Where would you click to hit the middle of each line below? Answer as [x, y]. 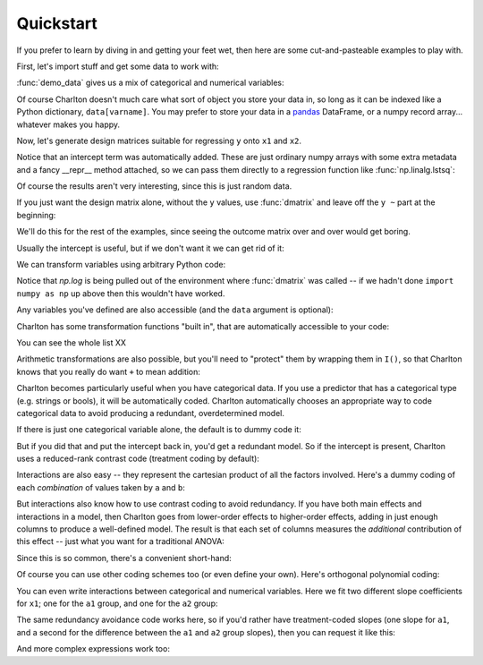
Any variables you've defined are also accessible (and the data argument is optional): [175, 310]
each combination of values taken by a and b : [101, 487]
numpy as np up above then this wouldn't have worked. [121, 293]
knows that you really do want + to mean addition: [109, 371]
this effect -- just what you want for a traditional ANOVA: [121, 541]
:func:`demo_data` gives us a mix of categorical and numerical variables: [151, 83]
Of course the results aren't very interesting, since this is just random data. [154, 186]
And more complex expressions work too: [93, 649]
